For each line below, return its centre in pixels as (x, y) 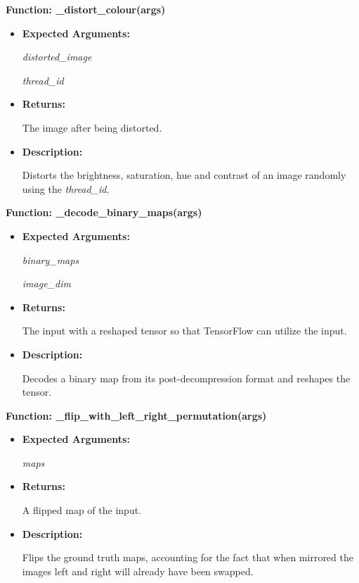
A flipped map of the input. (82, 510)
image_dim (46, 283)
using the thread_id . (66, 188)
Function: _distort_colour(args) (86, 9)
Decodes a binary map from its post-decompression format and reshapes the (186, 378)
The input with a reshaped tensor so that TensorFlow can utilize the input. (184, 331)
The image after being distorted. (92, 127)
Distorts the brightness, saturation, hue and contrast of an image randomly (184, 175)
